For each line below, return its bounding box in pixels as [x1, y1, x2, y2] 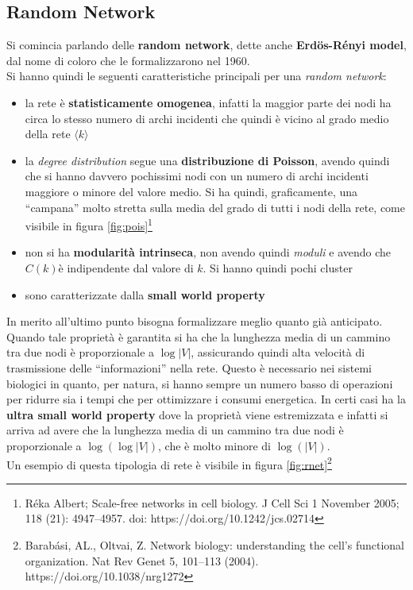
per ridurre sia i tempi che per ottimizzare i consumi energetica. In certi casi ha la [6, 391, 406, 407]
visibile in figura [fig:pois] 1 [25, 215, 152, 233]
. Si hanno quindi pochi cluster [203, 259, 353, 276]
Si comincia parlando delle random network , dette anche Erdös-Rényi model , [6, 37, 407, 53]
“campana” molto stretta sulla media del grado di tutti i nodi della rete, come [25, 199, 405, 215]
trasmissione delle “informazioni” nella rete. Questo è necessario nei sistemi [6, 359, 372, 376]
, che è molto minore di [158, 437, 271, 453]
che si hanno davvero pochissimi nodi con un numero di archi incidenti [25, 168, 369, 184]
